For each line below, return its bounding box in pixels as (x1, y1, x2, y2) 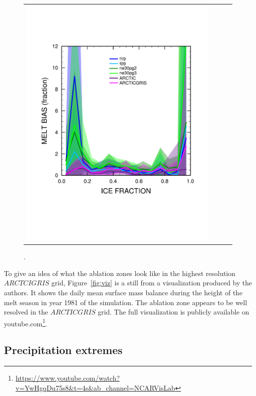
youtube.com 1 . (4, 317, 47, 328)
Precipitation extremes (4, 342, 123, 357)
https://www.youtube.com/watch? (15, 373, 120, 383)
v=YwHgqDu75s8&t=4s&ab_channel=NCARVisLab (15, 382, 175, 393)
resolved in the (4, 307, 48, 317)
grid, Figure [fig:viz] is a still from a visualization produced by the (51, 277, 252, 288)
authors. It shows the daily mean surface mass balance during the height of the (4, 287, 243, 298)
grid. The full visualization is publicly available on (97, 307, 249, 317)
